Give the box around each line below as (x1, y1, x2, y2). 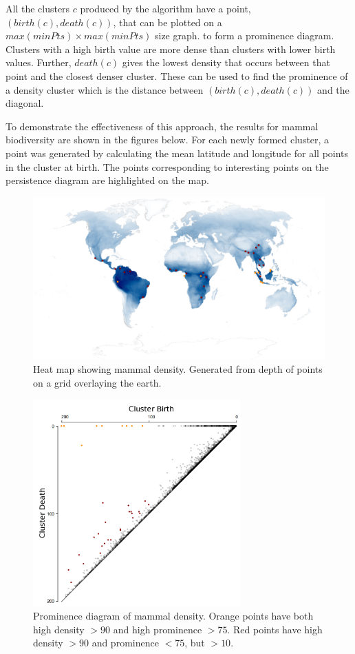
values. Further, (6, 55, 72, 70)
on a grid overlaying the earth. (33, 375, 162, 389)
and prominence (92, 635, 159, 650)
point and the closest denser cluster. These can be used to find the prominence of (6, 68, 348, 83)
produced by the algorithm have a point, (80, 1, 251, 15)
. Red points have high (227, 622, 323, 636)
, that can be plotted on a (113, 14, 222, 29)
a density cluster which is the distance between (6, 82, 204, 96)
